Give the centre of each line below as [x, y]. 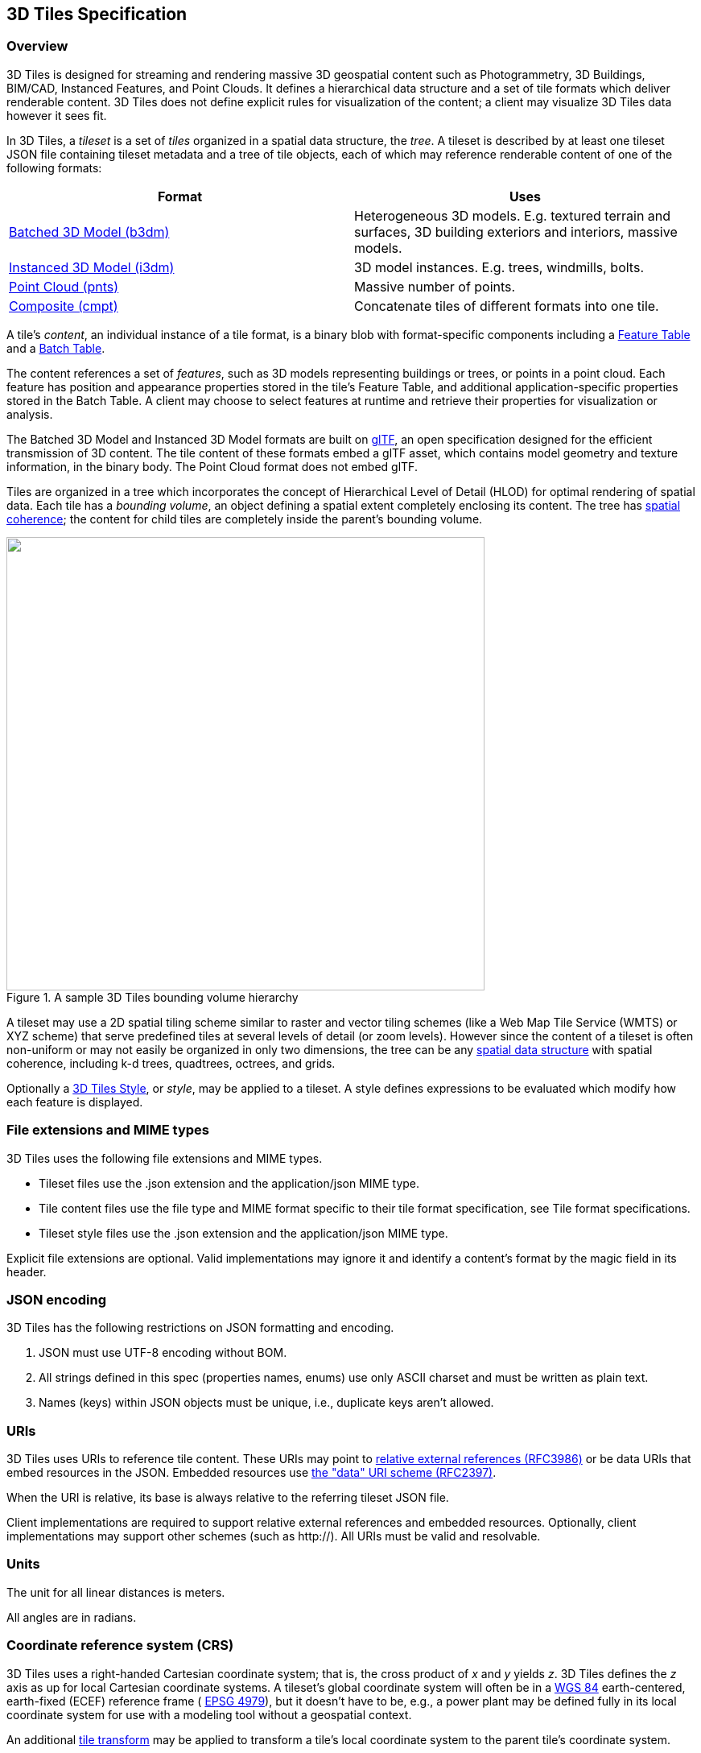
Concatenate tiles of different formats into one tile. [507, 306]
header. [27, 1271]
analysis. [30, 414]
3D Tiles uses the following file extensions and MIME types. [165, 1158]
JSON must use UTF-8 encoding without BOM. [163, 1353]
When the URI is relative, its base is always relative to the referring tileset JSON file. [228, 1498]
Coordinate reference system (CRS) [120, 1646]
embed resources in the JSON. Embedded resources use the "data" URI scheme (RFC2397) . [252, 1473]
